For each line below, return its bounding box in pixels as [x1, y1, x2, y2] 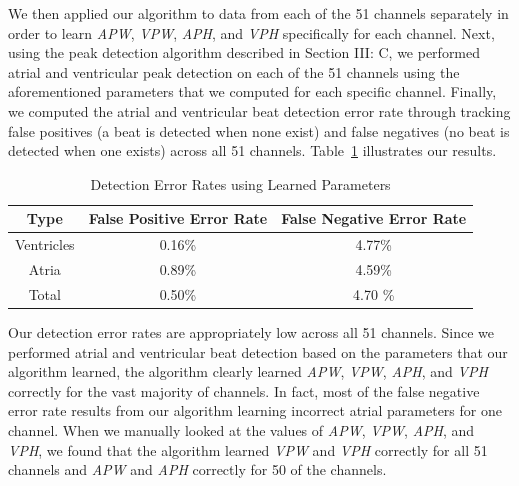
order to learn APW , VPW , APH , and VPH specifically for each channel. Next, [8, 22, 495, 43]
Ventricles [15, 234, 75, 255]
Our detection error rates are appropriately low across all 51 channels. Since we [8, 321, 494, 342]
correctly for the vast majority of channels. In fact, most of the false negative [8, 380, 480, 401]
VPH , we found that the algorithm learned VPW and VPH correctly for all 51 [8, 439, 488, 460]
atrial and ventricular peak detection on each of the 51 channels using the [8, 61, 460, 82]
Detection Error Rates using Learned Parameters [90, 173, 391, 194]
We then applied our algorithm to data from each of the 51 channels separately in [8, 3, 509, 23]
